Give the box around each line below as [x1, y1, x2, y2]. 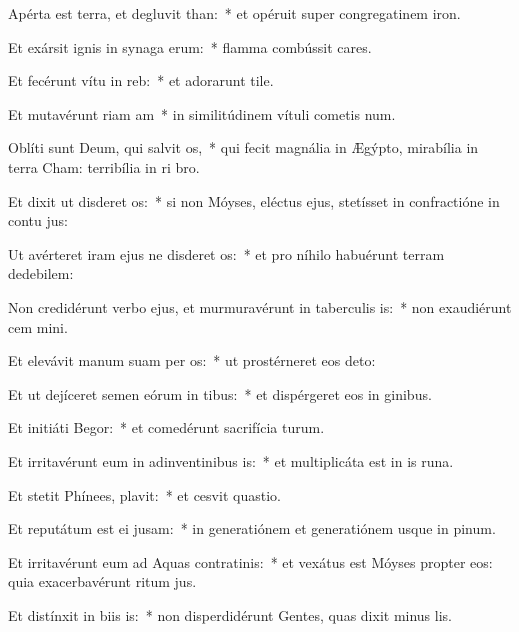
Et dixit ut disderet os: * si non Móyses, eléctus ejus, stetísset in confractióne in [8, 190, 500, 211]
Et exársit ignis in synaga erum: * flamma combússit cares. [8, 36, 372, 57]
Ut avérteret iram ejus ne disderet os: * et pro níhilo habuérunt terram [8, 243, 445, 264]
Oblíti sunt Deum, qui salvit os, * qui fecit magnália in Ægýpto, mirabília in [8, 137, 479, 158]
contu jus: [8, 210, 68, 231]
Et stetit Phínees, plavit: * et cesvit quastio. [8, 484, 281, 505]
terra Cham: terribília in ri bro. [8, 156, 200, 177]
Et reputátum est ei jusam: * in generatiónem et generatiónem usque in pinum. [8, 518, 496, 539]
